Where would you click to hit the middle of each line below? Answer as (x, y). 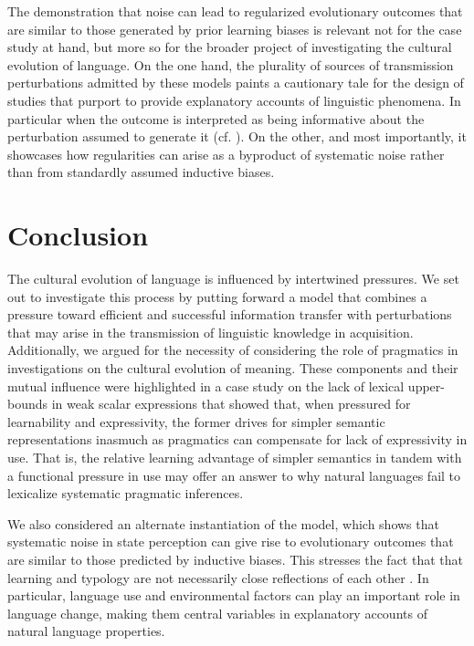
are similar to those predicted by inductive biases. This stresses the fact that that (235, 559)
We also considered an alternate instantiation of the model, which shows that (223, 523)
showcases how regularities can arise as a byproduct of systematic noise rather (226, 154)
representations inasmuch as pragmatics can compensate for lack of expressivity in (237, 439)
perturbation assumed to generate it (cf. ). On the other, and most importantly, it (237, 136)
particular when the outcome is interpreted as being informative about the (216, 118)
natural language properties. (86, 631)
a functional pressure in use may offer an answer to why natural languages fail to (234, 475)
